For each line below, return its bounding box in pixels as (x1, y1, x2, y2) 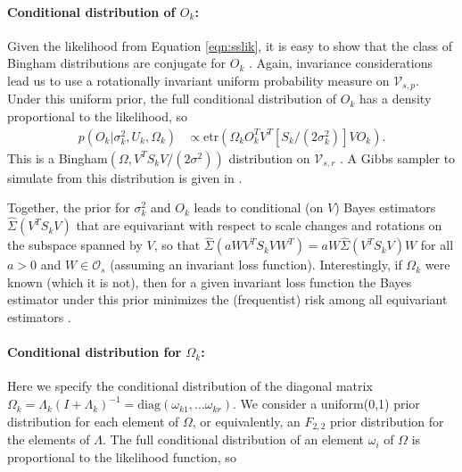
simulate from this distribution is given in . (7, 168, 243, 186)
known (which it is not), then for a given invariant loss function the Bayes (7, 272, 412, 291)
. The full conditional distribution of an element (103, 430, 364, 449)
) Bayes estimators (334, 198, 436, 217)
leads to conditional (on (194, 198, 324, 217)
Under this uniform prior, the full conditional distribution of (7, 89, 337, 108)
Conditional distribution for (7, 343, 182, 361)
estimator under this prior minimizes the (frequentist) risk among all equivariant (7, 290, 448, 309)
